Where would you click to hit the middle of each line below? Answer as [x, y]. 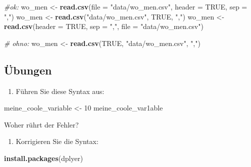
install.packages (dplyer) [43, 158]
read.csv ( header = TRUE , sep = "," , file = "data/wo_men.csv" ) [104, 26]
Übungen [28, 70]
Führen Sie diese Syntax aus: [60, 91]
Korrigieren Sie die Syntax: [57, 141]
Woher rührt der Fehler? [41, 124]
